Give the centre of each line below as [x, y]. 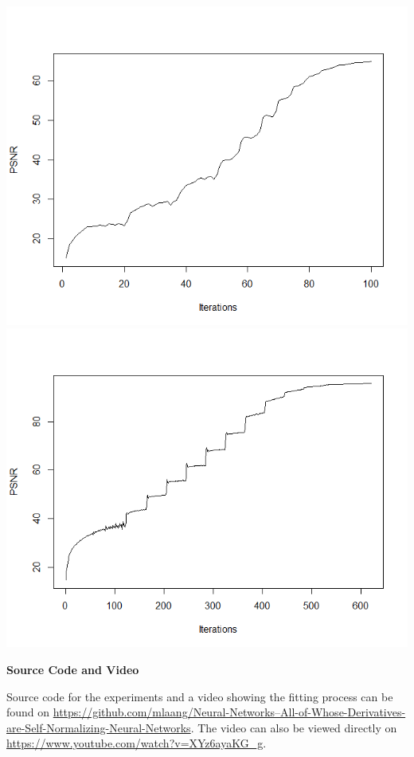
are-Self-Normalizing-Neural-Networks [99, 727]
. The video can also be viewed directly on [294, 727]
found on [28, 712]
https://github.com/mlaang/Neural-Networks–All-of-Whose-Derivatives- [229, 712]
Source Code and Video [73, 669]
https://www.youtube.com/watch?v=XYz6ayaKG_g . [137, 743]
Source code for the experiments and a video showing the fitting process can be [200, 696]
